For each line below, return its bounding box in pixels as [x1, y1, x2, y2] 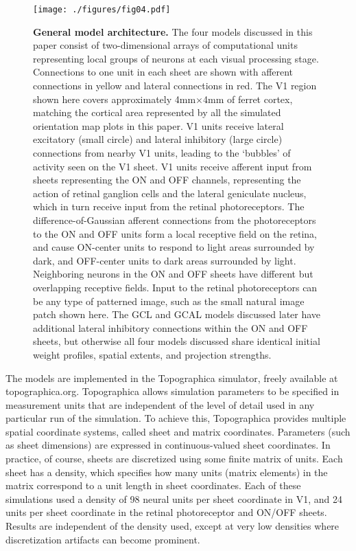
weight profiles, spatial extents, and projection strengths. [33, 347, 272, 361]
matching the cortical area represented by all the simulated [33, 105, 281, 120]
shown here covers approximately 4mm [33, 91, 196, 106]
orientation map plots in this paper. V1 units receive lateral [33, 118, 284, 133]
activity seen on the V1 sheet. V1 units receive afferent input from [33, 159, 312, 173]
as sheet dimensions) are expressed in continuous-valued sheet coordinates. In [5, 438, 331, 452]
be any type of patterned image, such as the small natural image [33, 293, 305, 308]
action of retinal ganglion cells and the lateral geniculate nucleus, [33, 185, 307, 200]
